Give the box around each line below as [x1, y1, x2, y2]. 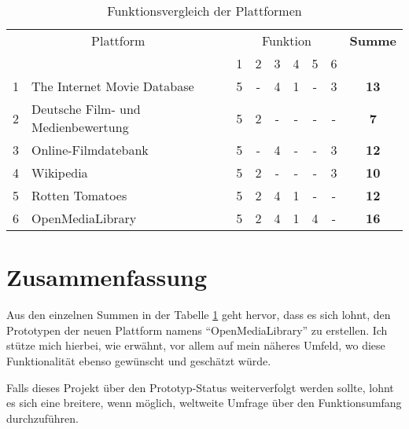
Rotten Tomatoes [31, 186, 127, 204]
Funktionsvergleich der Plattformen [107, 2, 302, 20]
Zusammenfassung [6, 261, 208, 293]
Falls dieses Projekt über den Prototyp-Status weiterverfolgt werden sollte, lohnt [6, 379, 394, 395]
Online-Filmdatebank [31, 141, 149, 159]
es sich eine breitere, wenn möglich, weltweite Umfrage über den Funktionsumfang [6, 394, 402, 411]
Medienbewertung [31, 118, 129, 136]
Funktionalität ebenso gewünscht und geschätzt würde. [6, 352, 271, 368]
